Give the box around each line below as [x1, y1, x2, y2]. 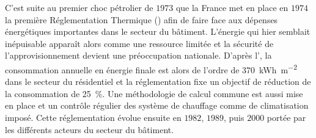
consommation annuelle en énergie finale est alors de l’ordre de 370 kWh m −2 [5, 61, 298, 76]
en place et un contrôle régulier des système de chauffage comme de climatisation [5, 99, 309, 112]
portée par [266, 111, 306, 123]
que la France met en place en [175, 1, 288, 13]
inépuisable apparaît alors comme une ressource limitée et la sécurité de [5, 37, 274, 49]
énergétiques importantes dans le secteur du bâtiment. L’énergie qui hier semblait [5, 25, 310, 38]
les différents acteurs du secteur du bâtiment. [5, 123, 174, 136]
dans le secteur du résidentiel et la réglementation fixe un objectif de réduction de [5, 75, 311, 88]
